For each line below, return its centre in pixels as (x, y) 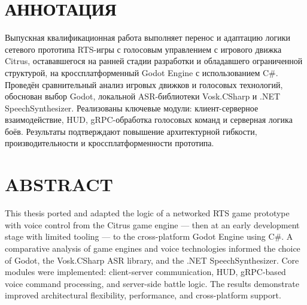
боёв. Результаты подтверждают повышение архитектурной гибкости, (131, 131)
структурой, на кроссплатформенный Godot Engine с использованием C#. (142, 72)
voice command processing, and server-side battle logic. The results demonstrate (152, 283)
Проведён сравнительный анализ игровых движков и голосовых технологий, (144, 84)
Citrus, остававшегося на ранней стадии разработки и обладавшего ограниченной (154, 61)
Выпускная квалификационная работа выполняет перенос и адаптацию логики (148, 37)
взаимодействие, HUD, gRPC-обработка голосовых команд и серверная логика (149, 120)
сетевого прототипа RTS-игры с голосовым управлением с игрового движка (143, 49)
